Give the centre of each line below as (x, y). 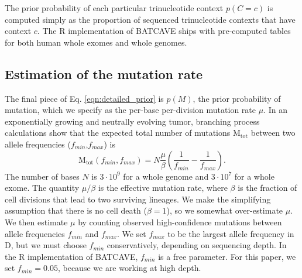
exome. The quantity (42, 188)
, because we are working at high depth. (129, 268)
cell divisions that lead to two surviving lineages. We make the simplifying (138, 199)
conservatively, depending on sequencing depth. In (197, 245)
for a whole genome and (166, 176)
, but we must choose (49, 245)
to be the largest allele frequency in (231, 233)
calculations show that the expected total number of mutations (118, 133)
